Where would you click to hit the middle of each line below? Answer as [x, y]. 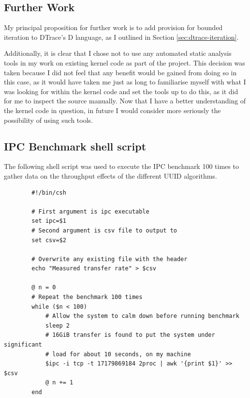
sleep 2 [58, 325]
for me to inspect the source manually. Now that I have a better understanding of [125, 101]
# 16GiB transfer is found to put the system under [130, 335]
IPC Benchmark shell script [75, 146]
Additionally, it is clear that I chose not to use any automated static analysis [118, 53]
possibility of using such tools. [48, 120]
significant [23, 345]
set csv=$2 [49, 240]
